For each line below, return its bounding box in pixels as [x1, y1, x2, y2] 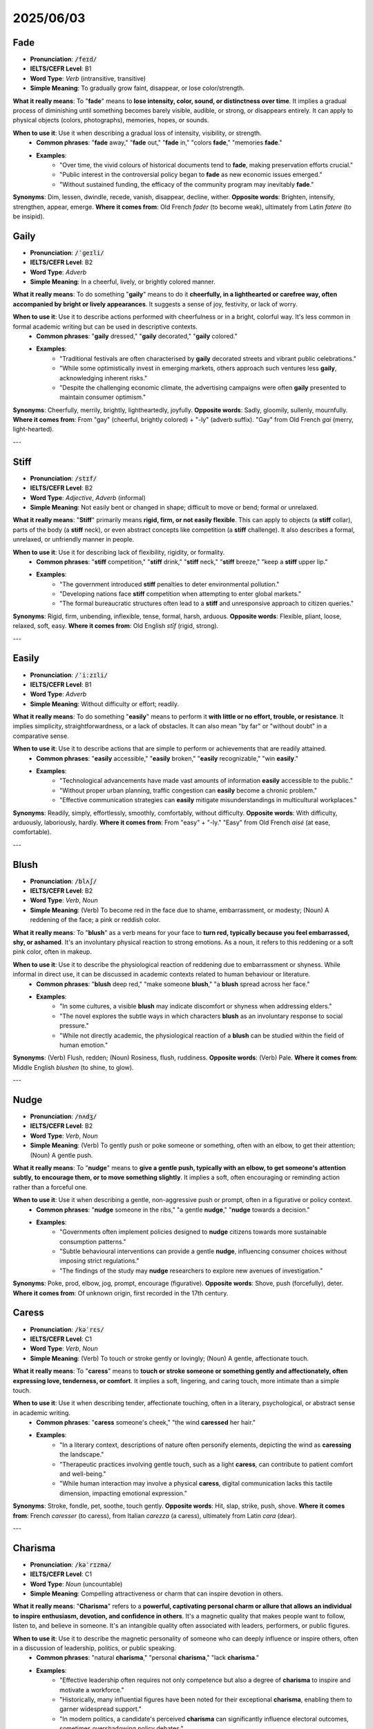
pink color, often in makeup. [12, 947, 93, 956]
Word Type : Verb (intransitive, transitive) [30, 74, 146, 82]
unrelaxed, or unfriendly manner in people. [12, 535, 135, 544]
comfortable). [12, 828, 52, 836]
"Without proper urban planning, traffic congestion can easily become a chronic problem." [59, 786, 318, 795]
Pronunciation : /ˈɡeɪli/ [30, 248, 104, 257]
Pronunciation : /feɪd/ [30, 55, 97, 64]
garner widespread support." [59, 1705, 142, 1713]
